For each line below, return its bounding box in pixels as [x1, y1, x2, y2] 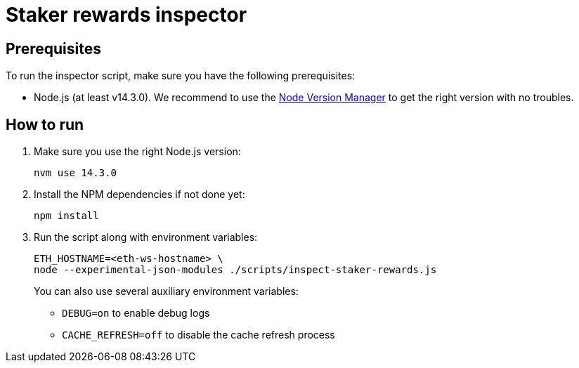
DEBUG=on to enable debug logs [62, 307, 210, 320]
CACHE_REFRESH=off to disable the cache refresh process [62, 329, 335, 341]
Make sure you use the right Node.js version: [34, 145, 241, 158]
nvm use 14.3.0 [34, 167, 117, 179]
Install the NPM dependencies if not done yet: [34, 188, 245, 201]
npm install [34, 210, 99, 222]
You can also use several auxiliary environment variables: [34, 285, 299, 298]
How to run [6, 115, 84, 133]
